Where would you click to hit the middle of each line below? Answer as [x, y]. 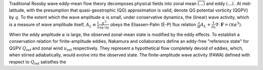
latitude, [17, 10]
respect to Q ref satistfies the [38, 62]
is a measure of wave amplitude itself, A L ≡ [53, 25]
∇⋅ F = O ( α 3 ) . [228, 24]
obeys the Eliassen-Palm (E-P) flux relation [153, 25]
